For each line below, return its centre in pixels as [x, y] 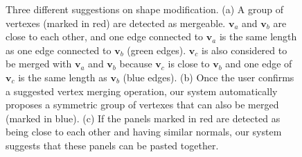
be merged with [39, 64]
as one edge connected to [59, 50]
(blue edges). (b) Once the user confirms [208, 77]
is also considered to [245, 50]
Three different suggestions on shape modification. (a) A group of [144, 9]
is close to [189, 64]
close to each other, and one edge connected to [105, 36]
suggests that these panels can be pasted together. [112, 145]
